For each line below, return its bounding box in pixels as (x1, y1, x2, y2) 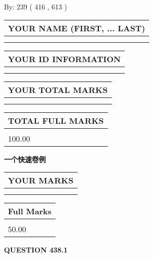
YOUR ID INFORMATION (8, 53, 121, 65)
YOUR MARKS (8, 174, 74, 186)
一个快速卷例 (4, 154, 46, 164)
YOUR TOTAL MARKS (8, 84, 108, 95)
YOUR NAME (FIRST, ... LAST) (8, 22, 146, 34)
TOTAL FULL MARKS (8, 114, 104, 126)
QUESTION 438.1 (4, 245, 68, 255)
